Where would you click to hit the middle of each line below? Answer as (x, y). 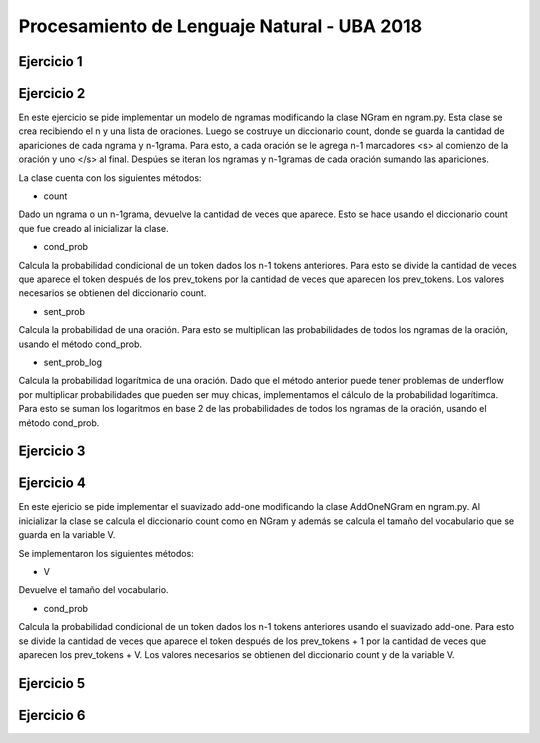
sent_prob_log (73, 362)
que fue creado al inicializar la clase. (93, 228)
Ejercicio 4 (52, 483)
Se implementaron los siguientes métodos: (106, 553)
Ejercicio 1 (50, 61)
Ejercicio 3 (52, 451)
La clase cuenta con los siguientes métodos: (110, 177)
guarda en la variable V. (67, 535)
